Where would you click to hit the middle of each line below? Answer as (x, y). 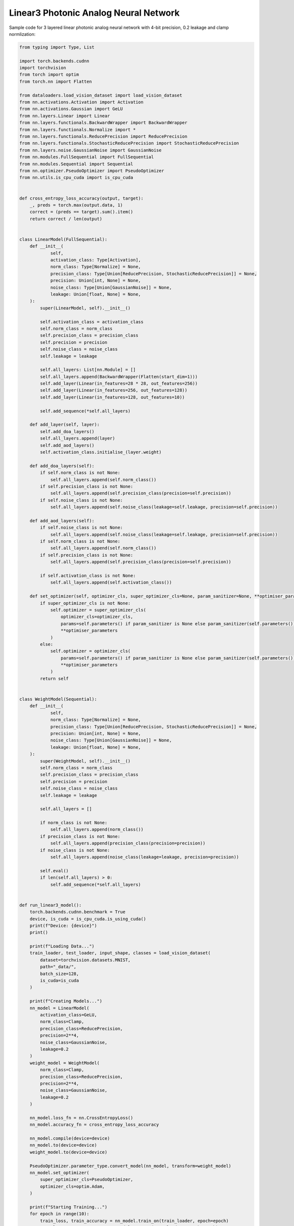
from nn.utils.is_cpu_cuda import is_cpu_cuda (76, 178)
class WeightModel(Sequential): (58, 699)
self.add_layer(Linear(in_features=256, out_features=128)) (114, 390)
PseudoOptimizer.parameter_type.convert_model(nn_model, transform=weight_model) (130, 1166)
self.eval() (54, 871)
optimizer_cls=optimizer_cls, (97, 617)
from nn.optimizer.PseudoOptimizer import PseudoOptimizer (92, 171)
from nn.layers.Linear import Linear (65, 116)
